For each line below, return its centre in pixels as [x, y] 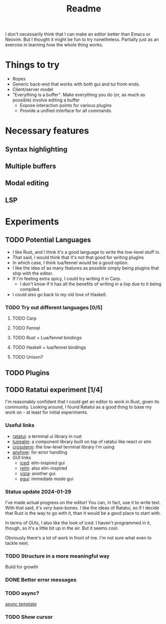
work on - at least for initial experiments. [47, 412]
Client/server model [33, 89]
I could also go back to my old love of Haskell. [60, 294]
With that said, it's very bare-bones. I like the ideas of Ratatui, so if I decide [82, 508]
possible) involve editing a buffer [46, 100]
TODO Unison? [28, 357]
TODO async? [22, 594]
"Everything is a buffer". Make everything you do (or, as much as [79, 95]
